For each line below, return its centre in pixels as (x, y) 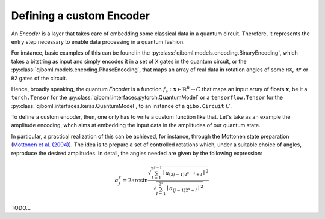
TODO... (21, 208)
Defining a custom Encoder (81, 16)
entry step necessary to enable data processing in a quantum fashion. (98, 41)
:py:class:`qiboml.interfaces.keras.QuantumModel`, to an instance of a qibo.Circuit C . (121, 106)
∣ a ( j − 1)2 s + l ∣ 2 (185, 188)
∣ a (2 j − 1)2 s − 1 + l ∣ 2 (186, 173)
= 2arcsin (135, 180)
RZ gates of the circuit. (39, 78)
